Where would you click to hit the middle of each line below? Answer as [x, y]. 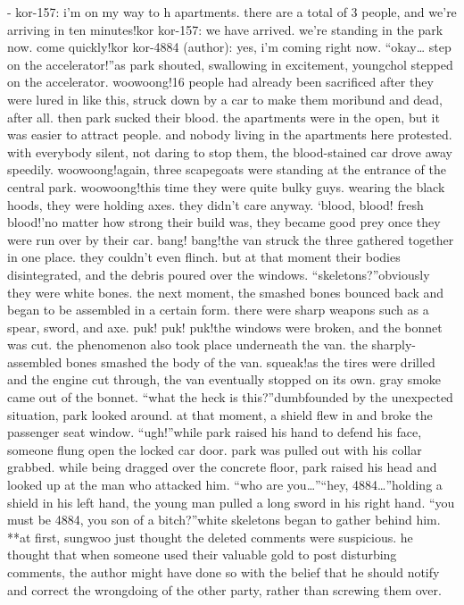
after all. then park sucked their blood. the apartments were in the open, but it [224, 117]
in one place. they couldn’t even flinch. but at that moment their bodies [204, 257]
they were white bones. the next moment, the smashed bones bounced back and [226, 292]
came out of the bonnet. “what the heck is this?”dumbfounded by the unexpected [230, 397]
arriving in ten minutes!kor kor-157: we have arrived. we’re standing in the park [225, 29]
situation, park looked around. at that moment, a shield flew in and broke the [220, 414]
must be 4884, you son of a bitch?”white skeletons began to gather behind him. [224, 520]
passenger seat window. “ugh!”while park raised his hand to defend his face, [215, 432]
